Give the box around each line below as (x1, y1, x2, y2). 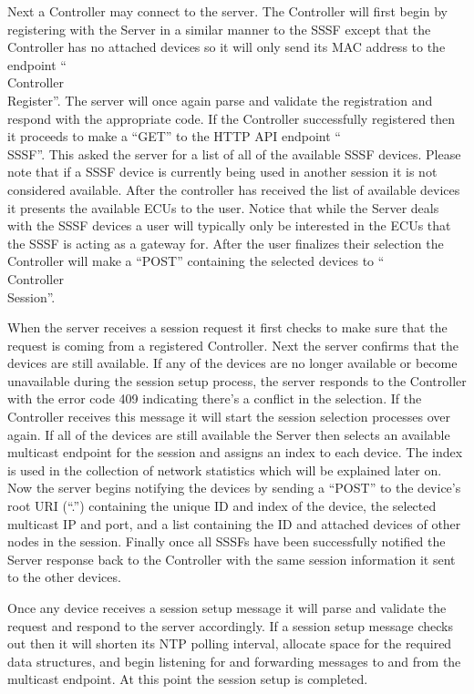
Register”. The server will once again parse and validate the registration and (7, 90, 433, 109)
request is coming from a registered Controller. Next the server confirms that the (7, 335, 459, 354)
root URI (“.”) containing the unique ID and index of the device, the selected (7, 496, 437, 515)
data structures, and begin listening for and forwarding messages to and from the (7, 651, 461, 670)
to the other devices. (7, 567, 121, 587)
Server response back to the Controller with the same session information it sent (7, 549, 456, 568)
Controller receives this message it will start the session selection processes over (7, 407, 450, 426)
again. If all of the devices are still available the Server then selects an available (7, 424, 450, 444)
